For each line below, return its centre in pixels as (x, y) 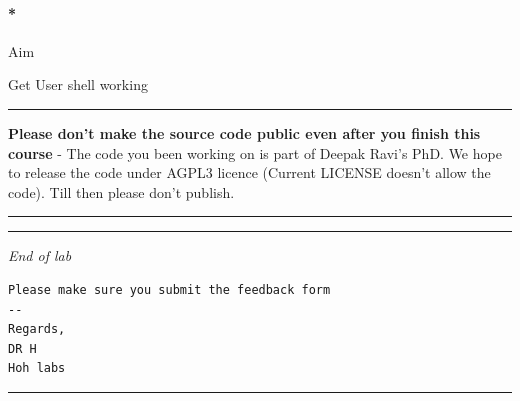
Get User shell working (78, 84)
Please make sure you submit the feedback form (169, 289)
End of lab (40, 255)
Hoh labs (37, 368)
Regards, (37, 329)
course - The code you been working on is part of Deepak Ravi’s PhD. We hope (255, 152)
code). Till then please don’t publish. (121, 191)
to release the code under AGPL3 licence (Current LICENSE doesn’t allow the (249, 172)
